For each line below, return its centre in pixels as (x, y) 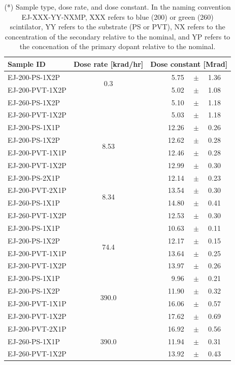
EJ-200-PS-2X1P (34, 177)
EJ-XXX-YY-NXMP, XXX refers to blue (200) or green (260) (117, 16)
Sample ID (27, 64)
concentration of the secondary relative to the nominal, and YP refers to (117, 36)
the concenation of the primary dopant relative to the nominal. (117, 46)
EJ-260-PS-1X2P (34, 102)
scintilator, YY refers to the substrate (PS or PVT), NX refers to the (117, 27)
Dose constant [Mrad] (189, 64)
